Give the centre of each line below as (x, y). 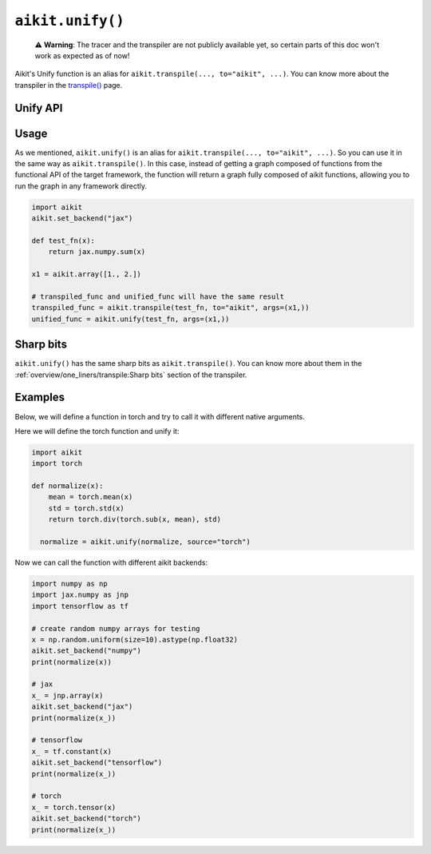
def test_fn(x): (63, 240)
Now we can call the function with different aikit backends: (111, 562)
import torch (57, 464)
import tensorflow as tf (80, 606)
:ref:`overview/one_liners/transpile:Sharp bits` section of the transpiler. (131, 375)
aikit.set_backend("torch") (86, 818)
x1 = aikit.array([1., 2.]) (86, 274)
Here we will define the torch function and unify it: (97, 431)
